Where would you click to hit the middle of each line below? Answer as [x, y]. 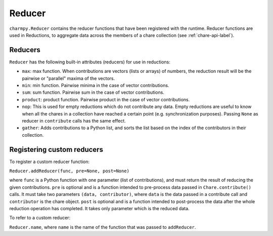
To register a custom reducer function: [49, 162]
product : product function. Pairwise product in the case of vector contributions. [106, 99]
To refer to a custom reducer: [40, 218]
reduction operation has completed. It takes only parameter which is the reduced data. [99, 208]
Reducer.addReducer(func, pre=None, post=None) [70, 171]
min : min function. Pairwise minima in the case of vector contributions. [96, 86]
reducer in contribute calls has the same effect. [74, 121]
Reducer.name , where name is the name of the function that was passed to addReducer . [103, 227]
